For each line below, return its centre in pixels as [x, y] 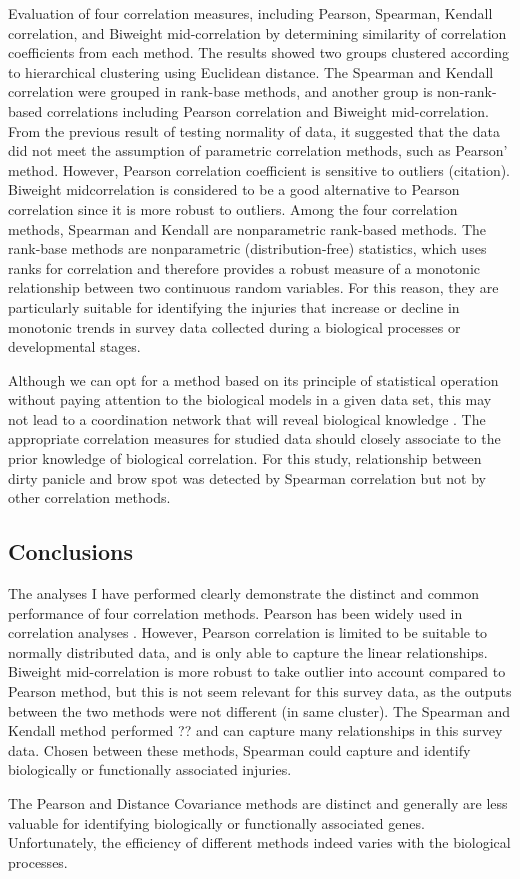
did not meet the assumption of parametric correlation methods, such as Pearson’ [258, 150]
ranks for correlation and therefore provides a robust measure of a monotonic [244, 267]
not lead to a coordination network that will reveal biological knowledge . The [247, 418]
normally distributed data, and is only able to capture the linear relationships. [248, 651]
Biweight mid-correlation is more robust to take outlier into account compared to [257, 671]
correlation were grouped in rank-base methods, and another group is [220, 91]
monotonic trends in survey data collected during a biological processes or [234, 326]
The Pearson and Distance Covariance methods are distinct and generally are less [258, 802]
